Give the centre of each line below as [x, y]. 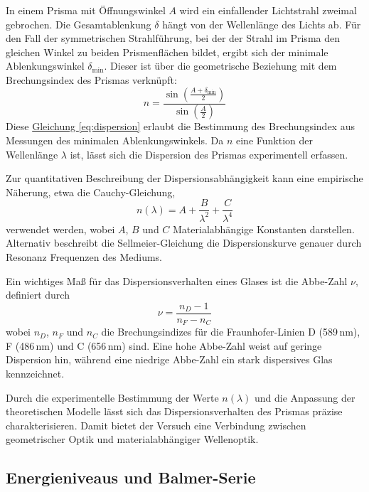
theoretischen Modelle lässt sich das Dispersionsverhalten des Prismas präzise [174, 411]
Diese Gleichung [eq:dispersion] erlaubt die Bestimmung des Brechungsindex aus [180, 126]
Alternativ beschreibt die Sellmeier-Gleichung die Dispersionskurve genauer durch [184, 243]
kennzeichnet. [35, 374]
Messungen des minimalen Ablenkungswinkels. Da [115, 140]
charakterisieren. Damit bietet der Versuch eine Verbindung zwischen [156, 425]
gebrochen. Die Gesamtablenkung [79, 24]
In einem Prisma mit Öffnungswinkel [86, 10]
